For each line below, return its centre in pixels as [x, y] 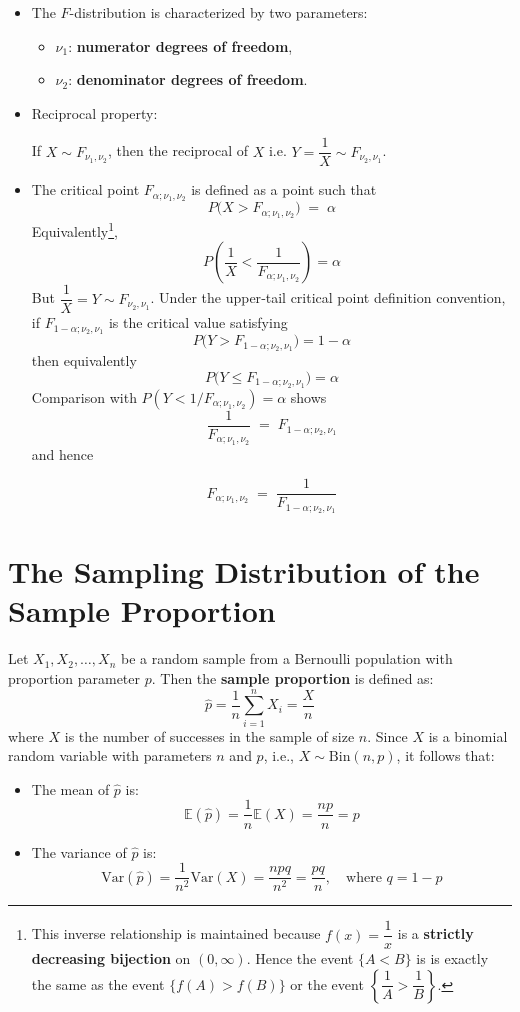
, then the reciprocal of [178, 150]
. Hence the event [300, 958]
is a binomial [468, 735]
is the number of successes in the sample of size [209, 735]
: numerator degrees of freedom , [180, 45]
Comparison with [84, 396]
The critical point [85, 189]
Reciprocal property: [94, 112]
